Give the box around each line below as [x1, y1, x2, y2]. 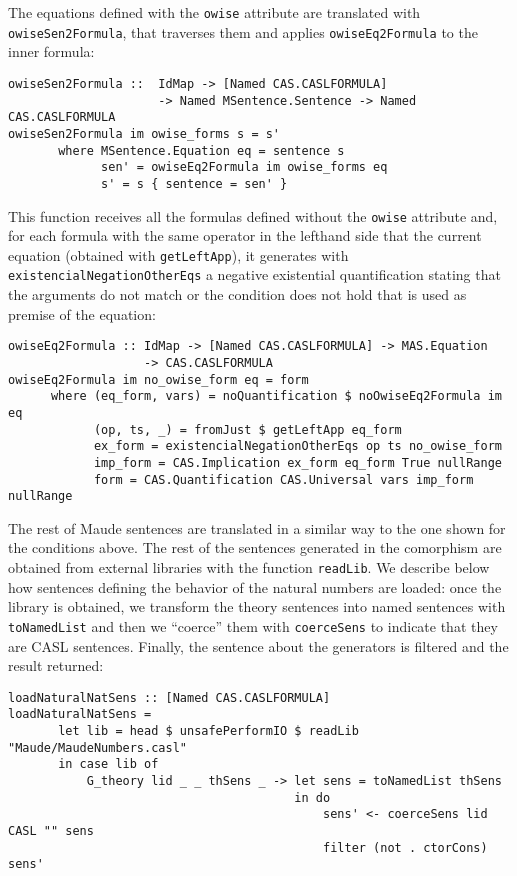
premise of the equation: [8, 303, 156, 324]
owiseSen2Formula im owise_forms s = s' [8, 126, 281, 141]
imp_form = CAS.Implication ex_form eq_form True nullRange [93, 455, 502, 470]
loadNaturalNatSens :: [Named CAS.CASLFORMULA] [8, 690, 331, 705]
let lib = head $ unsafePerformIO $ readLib [58, 724, 359, 738]
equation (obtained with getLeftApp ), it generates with [8, 244, 349, 265]
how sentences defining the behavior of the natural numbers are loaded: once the [8, 576, 502, 597]
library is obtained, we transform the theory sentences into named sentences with [8, 596, 506, 617]
